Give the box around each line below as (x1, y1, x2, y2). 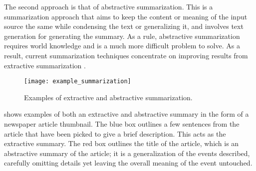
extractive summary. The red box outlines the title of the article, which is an (4, 138, 239, 149)
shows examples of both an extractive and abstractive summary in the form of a (4, 109, 249, 119)
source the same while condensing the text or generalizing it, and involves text (4, 21, 244, 31)
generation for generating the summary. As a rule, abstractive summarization (4, 30, 240, 41)
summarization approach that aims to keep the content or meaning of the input (4, 11, 248, 21)
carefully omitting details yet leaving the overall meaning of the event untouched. (4, 158, 253, 168)
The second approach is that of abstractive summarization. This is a (4, 1, 213, 11)
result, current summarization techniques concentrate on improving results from (4, 50, 248, 60)
